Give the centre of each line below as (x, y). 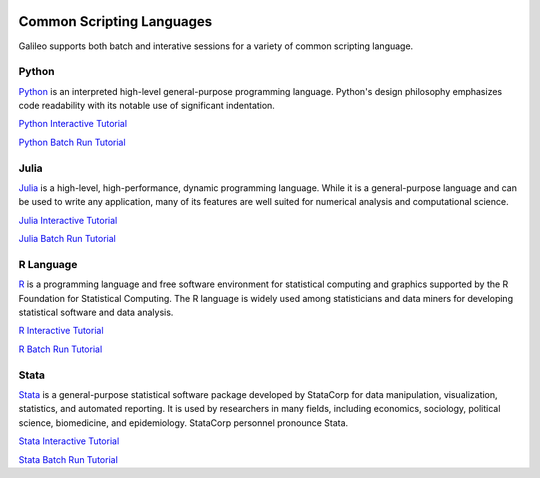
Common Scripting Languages (115, 21)
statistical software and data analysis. (96, 312)
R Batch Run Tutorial (60, 349)
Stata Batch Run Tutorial (68, 459)
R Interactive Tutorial (61, 331)
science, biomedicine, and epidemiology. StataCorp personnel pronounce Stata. (183, 422)
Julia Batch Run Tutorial (67, 239)
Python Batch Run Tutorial (72, 142)
